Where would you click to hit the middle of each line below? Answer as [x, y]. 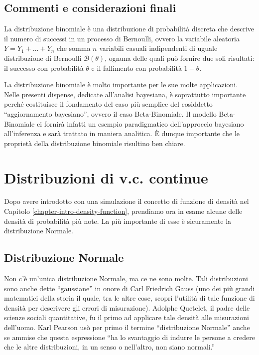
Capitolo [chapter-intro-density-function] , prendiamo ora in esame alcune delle [123, 211]
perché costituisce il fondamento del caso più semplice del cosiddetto [108, 104]
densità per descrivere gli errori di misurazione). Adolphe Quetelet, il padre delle [127, 307]
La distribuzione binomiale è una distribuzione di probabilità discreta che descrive [129, 29]
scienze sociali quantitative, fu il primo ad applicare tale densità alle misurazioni [127, 317]
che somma [74, 48]
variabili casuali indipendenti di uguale [158, 48]
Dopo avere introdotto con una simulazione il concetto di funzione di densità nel [127, 201]
